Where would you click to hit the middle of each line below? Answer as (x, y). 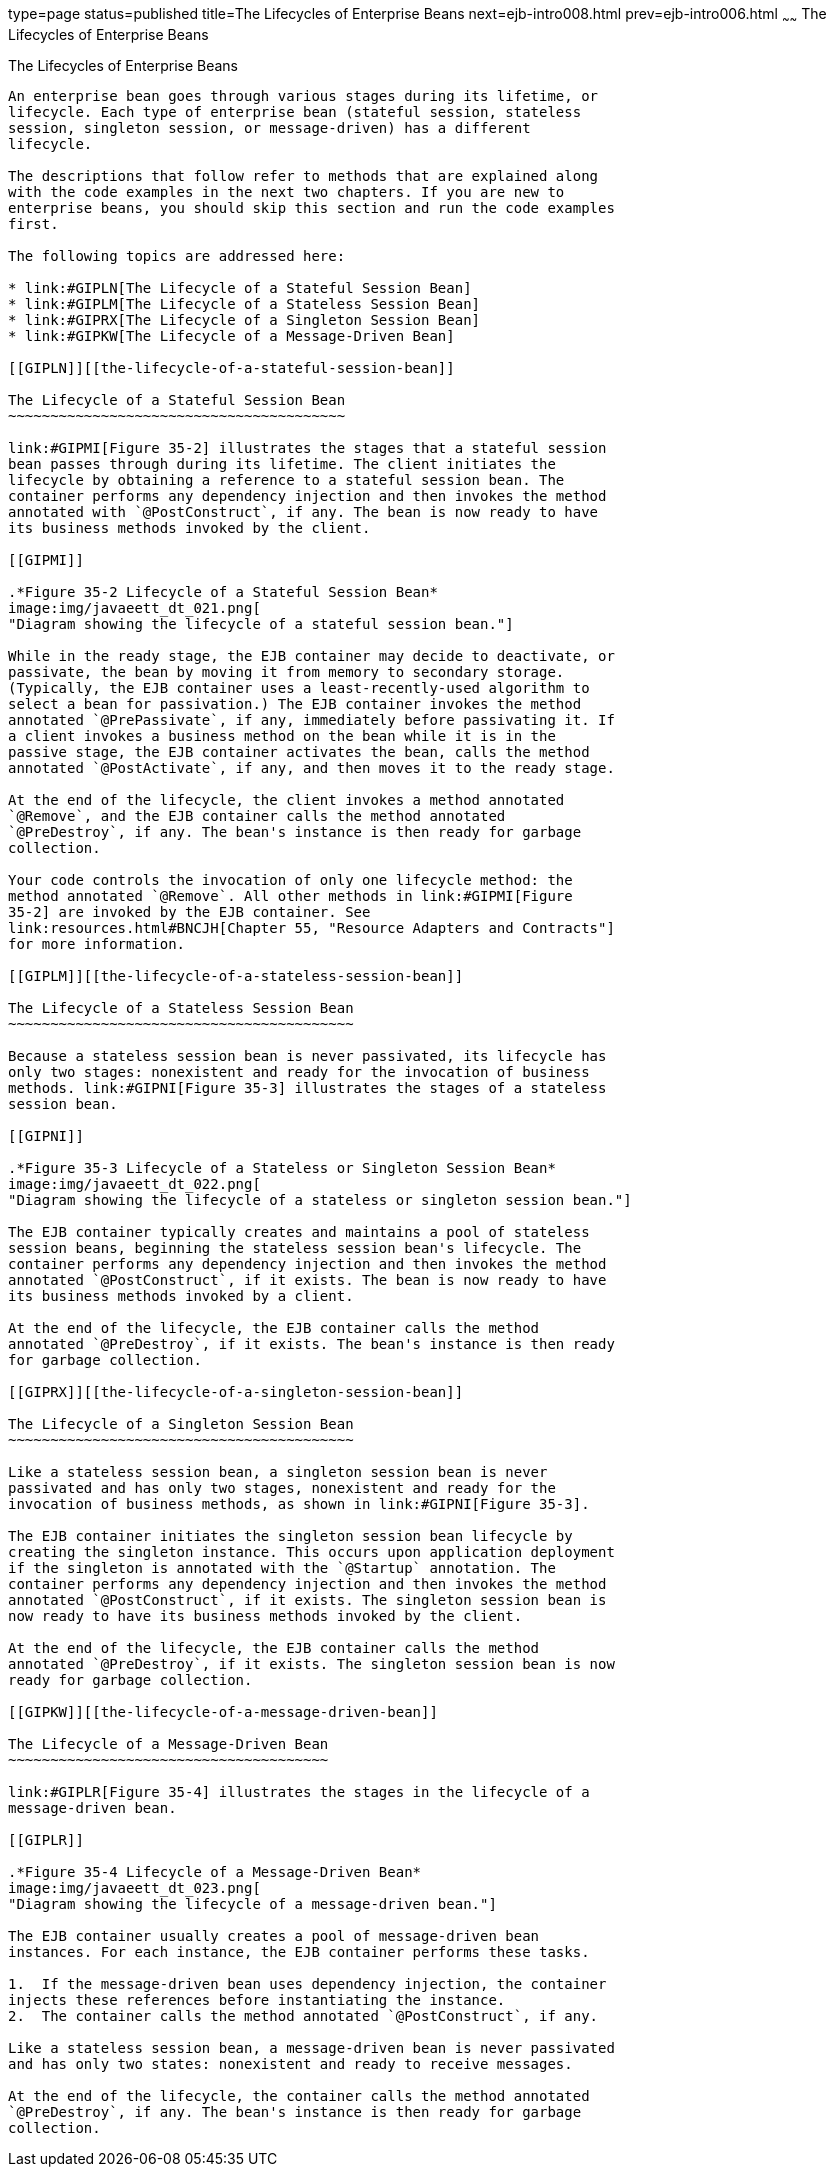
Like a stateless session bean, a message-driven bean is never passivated (311, 2047)
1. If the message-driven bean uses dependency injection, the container (307, 1983)
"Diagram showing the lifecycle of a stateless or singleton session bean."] (320, 1199)
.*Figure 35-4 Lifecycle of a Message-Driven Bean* (215, 1871)
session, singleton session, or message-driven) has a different (269, 127)
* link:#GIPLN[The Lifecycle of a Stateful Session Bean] (240, 287)
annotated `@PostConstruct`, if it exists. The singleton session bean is (307, 1599)
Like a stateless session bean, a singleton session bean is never (278, 1471)
